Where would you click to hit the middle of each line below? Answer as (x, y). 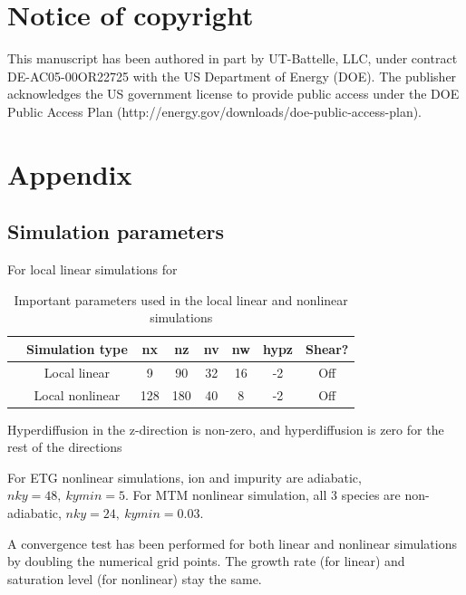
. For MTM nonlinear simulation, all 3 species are (262, 495)
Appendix (70, 173)
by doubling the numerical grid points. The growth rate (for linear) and (206, 561)
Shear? (327, 348)
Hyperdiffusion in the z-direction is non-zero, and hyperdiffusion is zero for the (226, 429)
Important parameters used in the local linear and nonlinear (181, 299)
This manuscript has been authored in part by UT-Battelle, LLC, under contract (233, 58)
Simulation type (77, 348)
